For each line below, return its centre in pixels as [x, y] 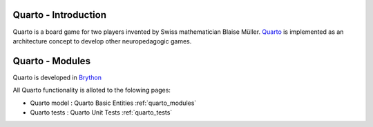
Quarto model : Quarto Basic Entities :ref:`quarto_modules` [113, 103]
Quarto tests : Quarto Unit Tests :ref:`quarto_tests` [101, 112]
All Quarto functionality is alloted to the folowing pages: [92, 90]
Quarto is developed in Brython [57, 77]
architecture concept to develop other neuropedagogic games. [102, 41]
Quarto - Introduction [60, 15]
